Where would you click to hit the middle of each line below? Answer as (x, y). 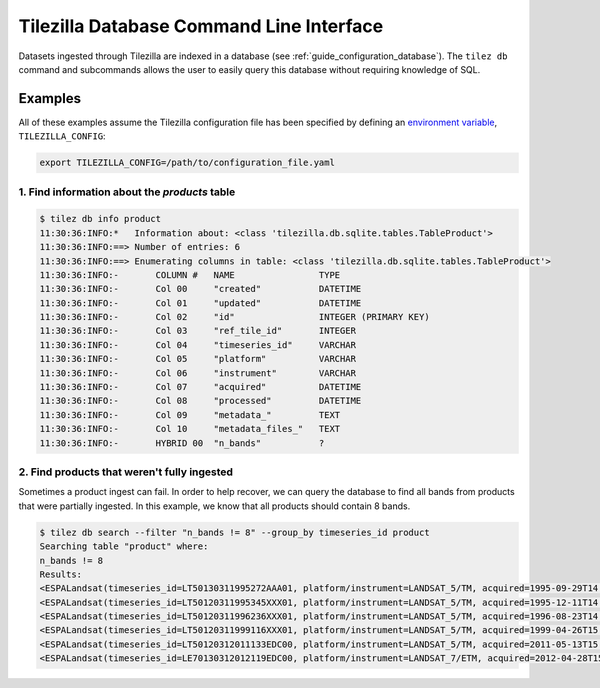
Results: (61, 574)
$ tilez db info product (100, 219)
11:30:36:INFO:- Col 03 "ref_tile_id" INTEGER (198, 331)
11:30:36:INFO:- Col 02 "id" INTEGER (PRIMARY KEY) (234, 317)
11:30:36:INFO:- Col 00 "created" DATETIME (200, 289)
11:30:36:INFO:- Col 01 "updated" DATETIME (200, 303)
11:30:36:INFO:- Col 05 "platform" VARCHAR (198, 359)
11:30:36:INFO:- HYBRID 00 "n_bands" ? (182, 443)
